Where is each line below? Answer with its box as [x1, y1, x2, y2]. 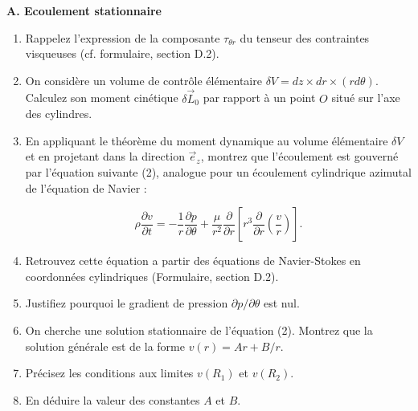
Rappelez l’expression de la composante [25, 29, 220, 46]
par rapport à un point [203, 89, 316, 106]
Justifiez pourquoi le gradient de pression [25, 295, 228, 311]
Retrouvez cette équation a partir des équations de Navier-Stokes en [25, 252, 361, 269]
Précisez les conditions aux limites [25, 364, 194, 381]
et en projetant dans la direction [25, 148, 185, 165]
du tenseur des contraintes [240, 29, 370, 46]
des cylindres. [25, 105, 92, 122]
